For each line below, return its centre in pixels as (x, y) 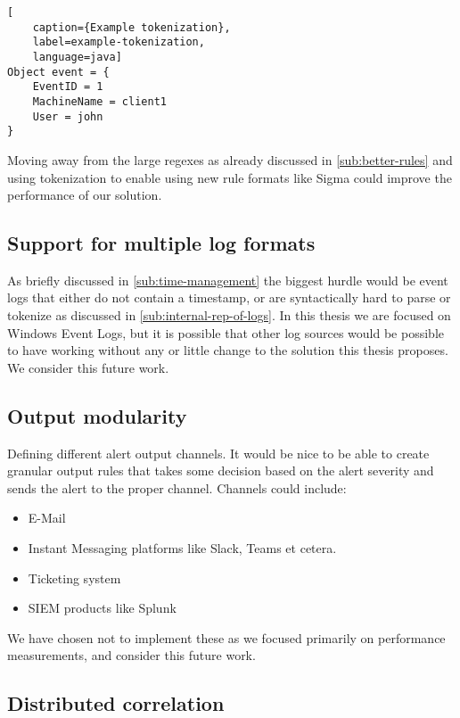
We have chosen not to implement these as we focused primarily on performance (226, 637)
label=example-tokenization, (119, 42)
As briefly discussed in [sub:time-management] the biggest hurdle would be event (228, 280)
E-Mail (47, 518)
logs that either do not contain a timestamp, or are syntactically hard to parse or (229, 297)
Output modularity (97, 415)
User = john (68, 116)
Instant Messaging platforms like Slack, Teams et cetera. (182, 548)
